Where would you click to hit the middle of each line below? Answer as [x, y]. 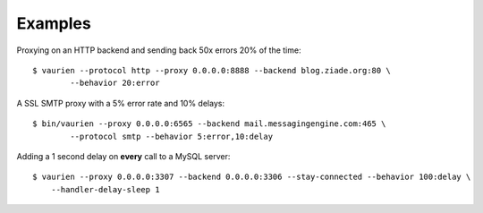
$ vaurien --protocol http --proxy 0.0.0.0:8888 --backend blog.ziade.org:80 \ [212, 70]
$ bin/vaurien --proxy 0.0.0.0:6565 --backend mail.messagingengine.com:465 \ [209, 124]
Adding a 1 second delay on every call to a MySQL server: [123, 156]
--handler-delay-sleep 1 [105, 189]
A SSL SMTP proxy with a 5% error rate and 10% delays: [121, 103]
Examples [54, 23]
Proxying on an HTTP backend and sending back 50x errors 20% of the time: [159, 50]
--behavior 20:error [115, 83]
